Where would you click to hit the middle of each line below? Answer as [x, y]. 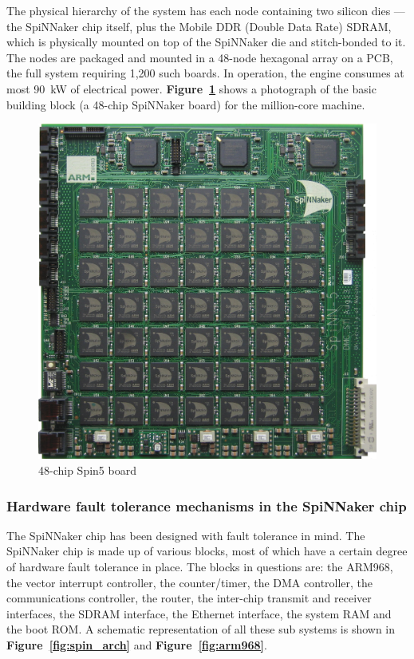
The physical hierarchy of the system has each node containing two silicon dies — [206, 10]
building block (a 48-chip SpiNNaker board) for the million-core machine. [186, 104]
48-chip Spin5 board [87, 470]
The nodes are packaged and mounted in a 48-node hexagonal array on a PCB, [200, 57]
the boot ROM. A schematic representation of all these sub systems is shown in [201, 629]
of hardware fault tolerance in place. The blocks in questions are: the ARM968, [200, 567]
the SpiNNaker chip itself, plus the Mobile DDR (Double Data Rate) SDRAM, [199, 26]
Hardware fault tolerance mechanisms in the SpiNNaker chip [207, 505]
